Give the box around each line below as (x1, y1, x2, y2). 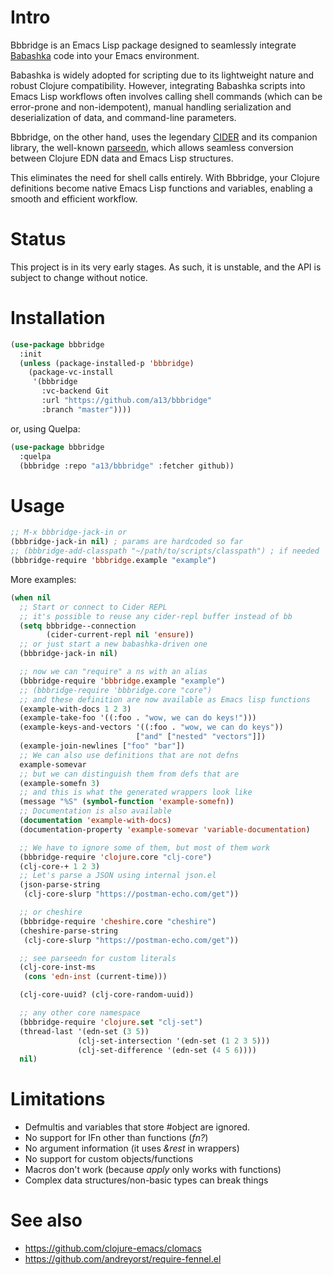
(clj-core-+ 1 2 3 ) (19, 861, 101, 871)
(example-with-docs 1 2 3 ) (19, 704, 132, 714)
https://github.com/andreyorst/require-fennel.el (24, 1253, 222, 1265)
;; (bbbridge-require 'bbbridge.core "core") (19, 685, 213, 695)
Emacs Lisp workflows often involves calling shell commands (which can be (10, 90, 323, 102)
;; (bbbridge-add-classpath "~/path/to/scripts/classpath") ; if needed (10, 546, 320, 556)
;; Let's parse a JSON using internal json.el (19, 871, 217, 881)
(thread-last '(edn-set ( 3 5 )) (19, 1026, 150, 1036)
